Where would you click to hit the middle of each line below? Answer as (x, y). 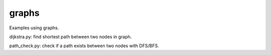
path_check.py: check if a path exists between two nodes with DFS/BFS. (84, 46)
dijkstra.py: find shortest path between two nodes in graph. (71, 37)
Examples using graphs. (34, 28)
